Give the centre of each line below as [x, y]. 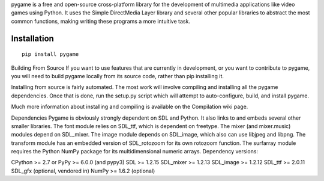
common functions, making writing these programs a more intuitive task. [100, 21]
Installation [32, 38]
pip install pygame [50, 54]
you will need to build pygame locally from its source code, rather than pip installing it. [118, 76]
